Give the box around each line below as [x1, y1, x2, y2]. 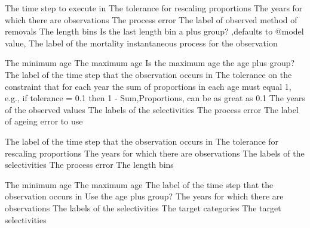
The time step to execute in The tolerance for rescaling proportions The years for [5, 2, 303, 14]
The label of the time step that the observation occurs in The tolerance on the [5, 68, 292, 80]
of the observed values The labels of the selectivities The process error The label [5, 103, 299, 115]
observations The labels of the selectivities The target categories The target [5, 201, 281, 214]
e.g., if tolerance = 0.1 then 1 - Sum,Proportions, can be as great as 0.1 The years [5, 92, 305, 104]
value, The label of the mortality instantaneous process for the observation [5, 36, 278, 49]
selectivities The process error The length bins [5, 158, 174, 171]
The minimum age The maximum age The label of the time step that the [5, 178, 274, 190]
